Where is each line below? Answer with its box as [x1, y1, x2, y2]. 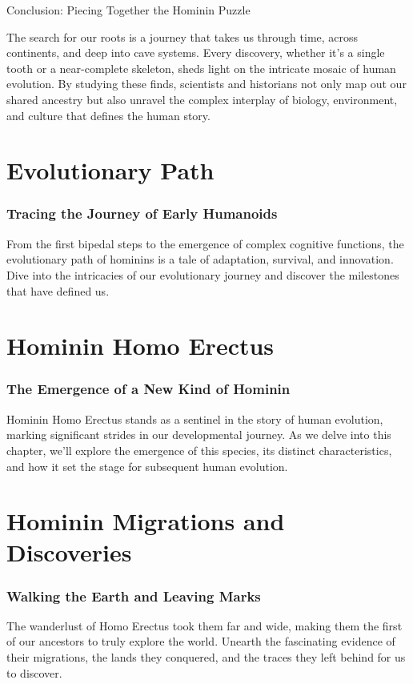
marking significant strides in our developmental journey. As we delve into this [6, 426, 391, 443]
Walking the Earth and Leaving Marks [6, 585, 261, 606]
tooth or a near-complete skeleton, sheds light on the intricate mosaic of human [6, 59, 396, 76]
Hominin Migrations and [6, 505, 285, 537]
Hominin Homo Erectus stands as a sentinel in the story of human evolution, [6, 410, 383, 427]
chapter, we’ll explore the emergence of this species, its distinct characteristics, [6, 441, 392, 458]
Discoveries [6, 536, 132, 569]
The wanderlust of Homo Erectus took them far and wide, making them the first [6, 617, 403, 634]
